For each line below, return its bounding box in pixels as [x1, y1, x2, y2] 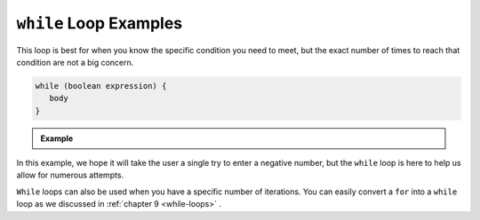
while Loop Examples [16, 13, 182, 33]
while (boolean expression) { [35, 81, 167, 90]
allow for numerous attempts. [16, 169, 124, 181]
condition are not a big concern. [16, 57, 134, 67]
